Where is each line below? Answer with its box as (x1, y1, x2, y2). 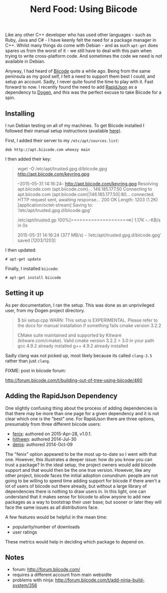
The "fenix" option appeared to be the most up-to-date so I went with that (5, 451, 157, 457)
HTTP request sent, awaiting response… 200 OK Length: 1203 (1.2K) (17, 197, 158, 202)
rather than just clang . (5, 358, 50, 364)
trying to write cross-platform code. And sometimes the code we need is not (5, 53, 163, 59)
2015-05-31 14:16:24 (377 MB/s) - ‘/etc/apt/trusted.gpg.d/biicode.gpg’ (17, 232, 162, 238)
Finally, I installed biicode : (5, 265, 59, 271)
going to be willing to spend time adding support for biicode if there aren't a (5, 477, 161, 484)
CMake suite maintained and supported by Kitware (17, 332, 122, 338)
